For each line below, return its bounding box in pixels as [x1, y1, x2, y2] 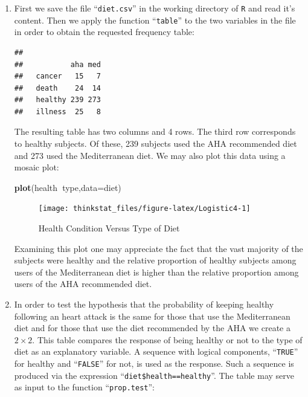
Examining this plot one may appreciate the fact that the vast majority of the [14, 242, 303, 254]
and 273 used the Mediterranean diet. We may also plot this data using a [14, 149, 286, 161]
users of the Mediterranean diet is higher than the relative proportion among [14, 265, 299, 278]
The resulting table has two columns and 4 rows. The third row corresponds [14, 125, 296, 138]
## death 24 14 [14, 83, 101, 92]
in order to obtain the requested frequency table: [14, 25, 194, 38]
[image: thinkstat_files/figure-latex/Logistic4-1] [38, 204, 251, 213]
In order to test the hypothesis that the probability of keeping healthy [14, 298, 274, 311]
